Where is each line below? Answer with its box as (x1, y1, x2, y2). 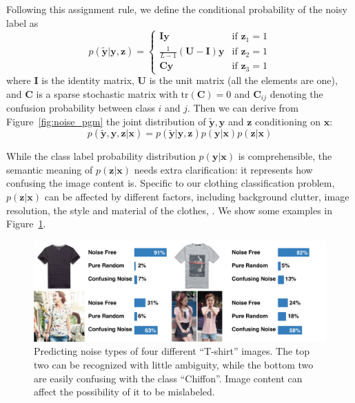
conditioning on (255, 114, 321, 128)
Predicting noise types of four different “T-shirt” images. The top (34, 344, 310, 358)
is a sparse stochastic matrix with (36, 86, 178, 101)
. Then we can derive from (187, 101, 298, 115)
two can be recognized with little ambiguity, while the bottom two (34, 358, 314, 371)
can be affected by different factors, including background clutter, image (44, 189, 349, 204)
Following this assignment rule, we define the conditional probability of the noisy (6, 2, 347, 16)
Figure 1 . (6, 216, 46, 231)
